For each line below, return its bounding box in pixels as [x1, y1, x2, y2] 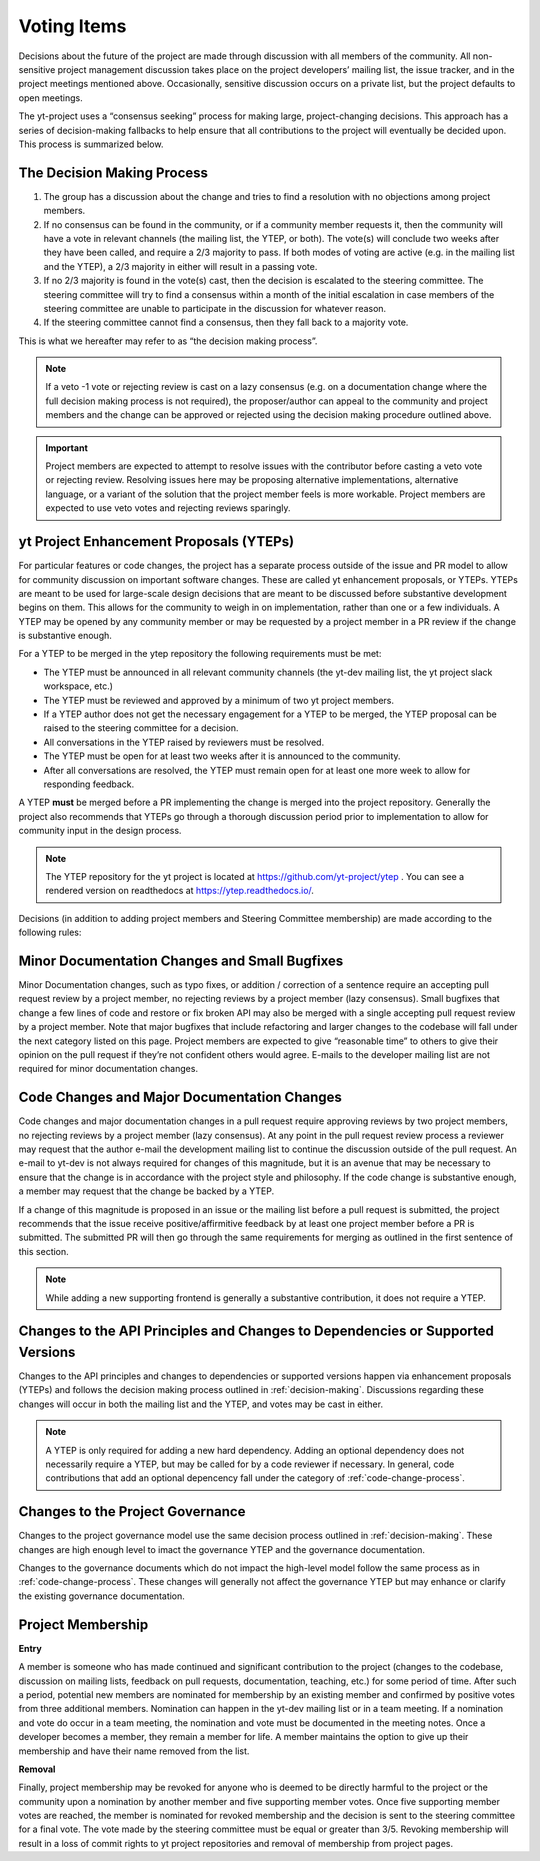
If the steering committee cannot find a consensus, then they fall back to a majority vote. [43, 316, 409, 329]
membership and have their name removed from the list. [18, 1745, 250, 1757]
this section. [18, 1245, 69, 1257]
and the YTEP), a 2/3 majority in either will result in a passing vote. [43, 260, 318, 272]
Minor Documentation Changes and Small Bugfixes [18, 952, 344, 969]
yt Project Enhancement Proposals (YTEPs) [18, 533, 295, 550]
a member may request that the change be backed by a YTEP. [18, 1185, 275, 1197]
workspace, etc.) [43, 680, 114, 692]
